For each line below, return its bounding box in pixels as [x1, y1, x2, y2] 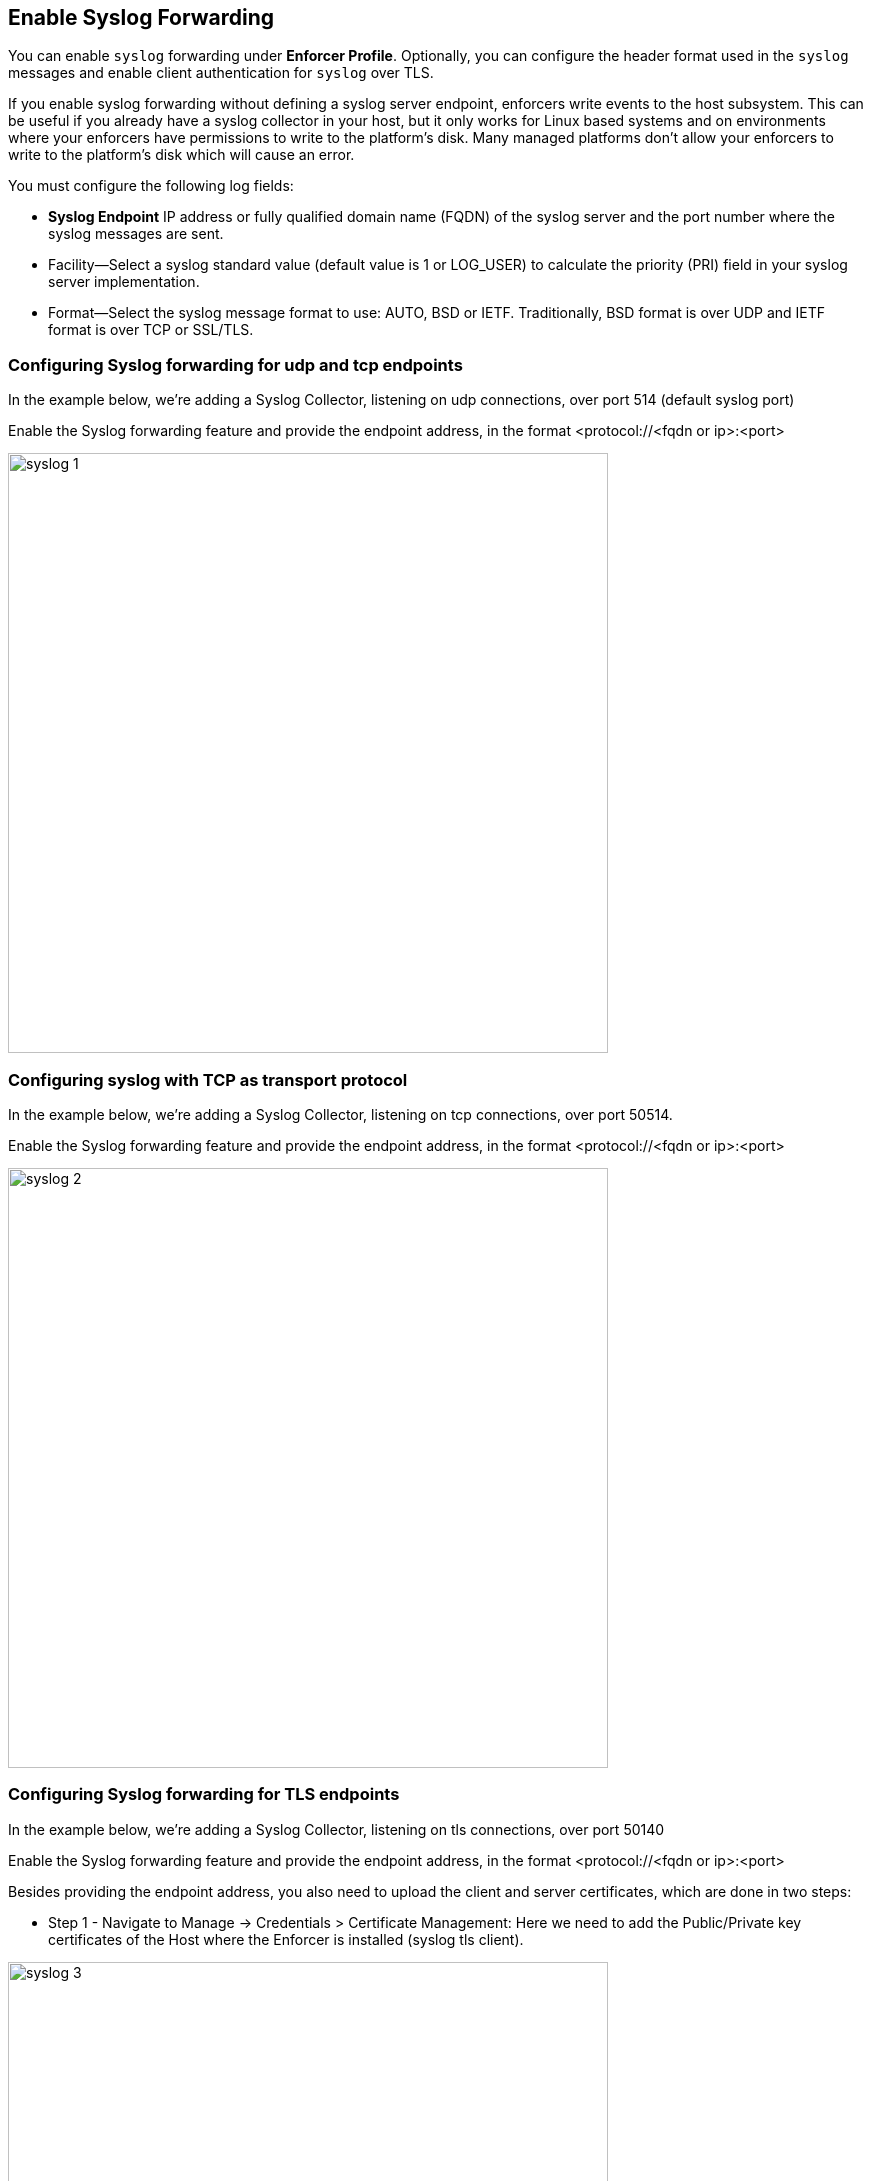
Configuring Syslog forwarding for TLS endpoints [8, 1784, 400, 1805]
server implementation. [48, 273, 200, 291]
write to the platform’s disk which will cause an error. [8, 146, 355, 164]
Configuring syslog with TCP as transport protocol [8, 1069, 408, 1090]
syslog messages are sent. [48, 225, 224, 243]
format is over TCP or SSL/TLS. [48, 321, 254, 339]
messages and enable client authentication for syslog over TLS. [8, 64, 434, 82]
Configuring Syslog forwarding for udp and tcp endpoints [8, 354, 463, 375]
